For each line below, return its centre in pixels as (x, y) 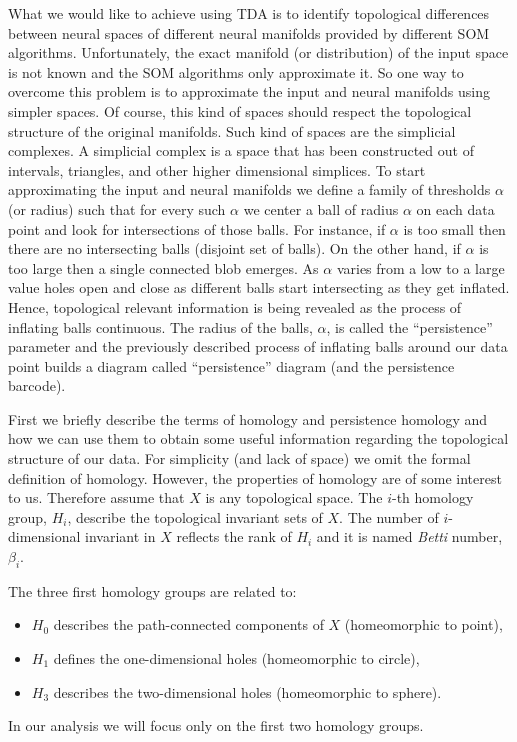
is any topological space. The (294, 497)
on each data (455, 208)
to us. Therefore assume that (96, 497)
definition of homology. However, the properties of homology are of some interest (255, 477)
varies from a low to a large (420, 267)
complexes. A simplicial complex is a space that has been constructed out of (241, 150)
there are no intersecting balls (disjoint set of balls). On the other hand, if (234, 248)
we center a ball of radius (321, 208)
